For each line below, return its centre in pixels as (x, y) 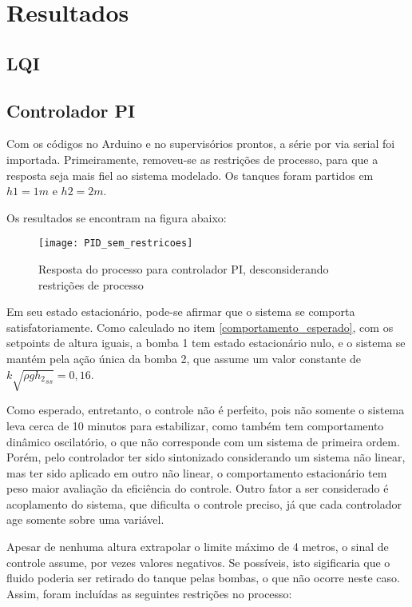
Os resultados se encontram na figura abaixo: (117, 217)
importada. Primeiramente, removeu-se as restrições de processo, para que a (192, 159)
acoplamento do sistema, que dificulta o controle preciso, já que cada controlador (204, 503)
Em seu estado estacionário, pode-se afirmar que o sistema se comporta (181, 311)
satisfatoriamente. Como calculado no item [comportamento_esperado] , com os (200, 327)
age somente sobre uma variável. (85, 519)
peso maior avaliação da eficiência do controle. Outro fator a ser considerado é (198, 488)
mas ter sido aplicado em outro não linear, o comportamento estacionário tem (197, 472)
